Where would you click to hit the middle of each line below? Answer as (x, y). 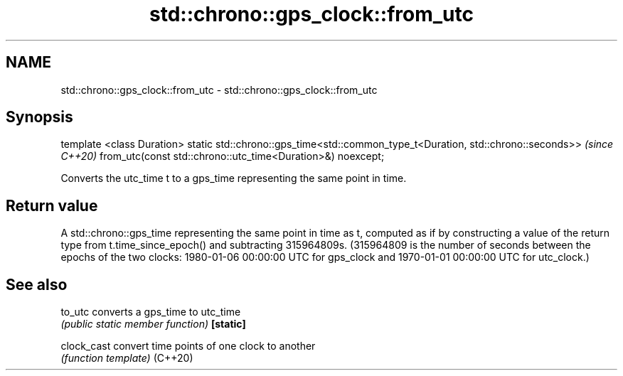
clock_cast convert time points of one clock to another (188, 346)
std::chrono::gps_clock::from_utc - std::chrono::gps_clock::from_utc (219, 90)
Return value (52, 205)
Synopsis (39, 117)
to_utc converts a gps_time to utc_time (151, 312)
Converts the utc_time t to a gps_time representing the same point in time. (234, 178)
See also (37, 284)
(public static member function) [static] (153, 324)
